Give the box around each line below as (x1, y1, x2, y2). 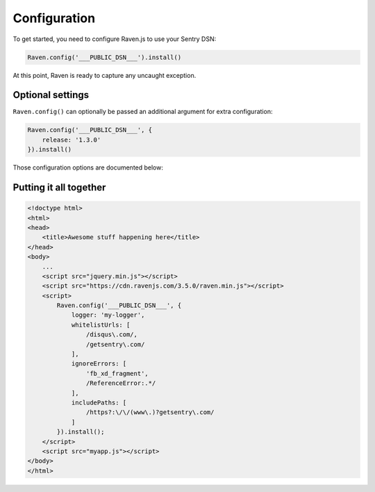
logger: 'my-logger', (71, 311, 145, 319)
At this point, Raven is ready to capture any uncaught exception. (12, 71, 197, 79)
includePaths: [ (71, 398, 127, 407)
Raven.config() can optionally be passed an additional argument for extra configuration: (12, 108, 273, 116)
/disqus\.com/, (85, 331, 138, 338)
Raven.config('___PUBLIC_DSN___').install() (27, 53, 182, 61)
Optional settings (12, 89, 90, 101)
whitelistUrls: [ (71, 320, 131, 329)
